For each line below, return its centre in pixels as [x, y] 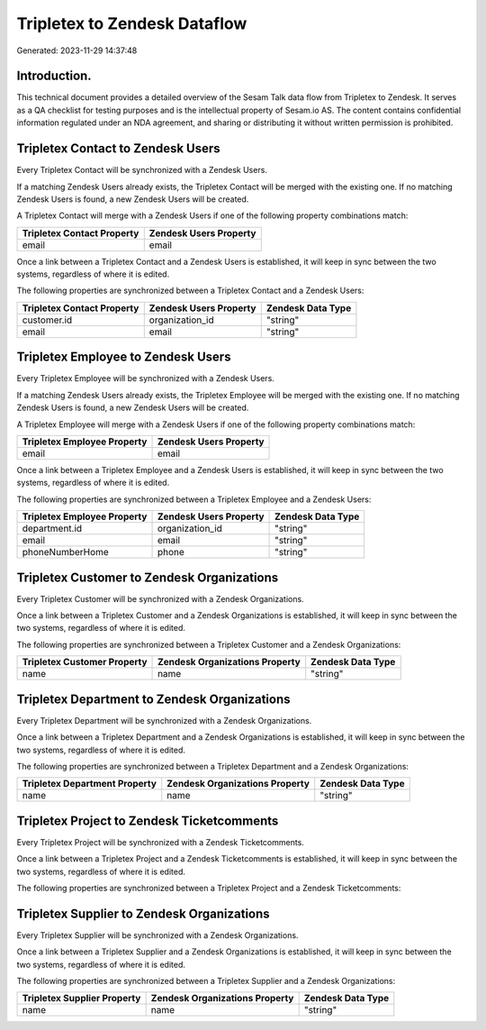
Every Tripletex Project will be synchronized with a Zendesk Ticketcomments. [161, 842]
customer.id [47, 320]
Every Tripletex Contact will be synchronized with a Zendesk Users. [142, 170]
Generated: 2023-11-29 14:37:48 [77, 50]
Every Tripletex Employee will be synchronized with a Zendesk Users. [145, 378]
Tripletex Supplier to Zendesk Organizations [143, 913]
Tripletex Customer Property [85, 662]
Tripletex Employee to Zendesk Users [124, 357]
